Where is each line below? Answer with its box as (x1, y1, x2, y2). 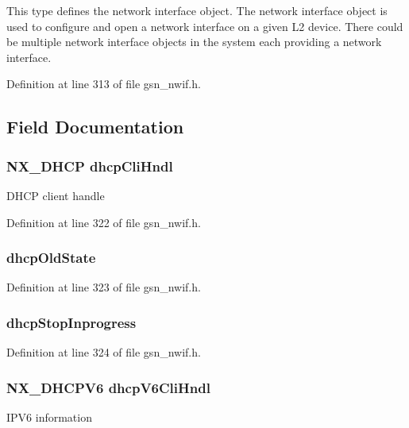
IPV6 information (6, 409, 92, 425)
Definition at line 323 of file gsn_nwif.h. (6, 279, 201, 295)
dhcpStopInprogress (6, 312, 137, 332)
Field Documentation (6, 114, 184, 139)
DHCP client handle (6, 187, 105, 203)
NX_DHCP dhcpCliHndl (6, 156, 173, 175)
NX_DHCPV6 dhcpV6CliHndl (6, 377, 210, 397)
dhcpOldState (6, 248, 96, 268)
